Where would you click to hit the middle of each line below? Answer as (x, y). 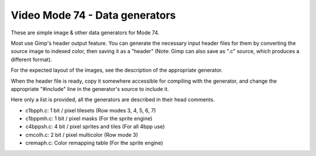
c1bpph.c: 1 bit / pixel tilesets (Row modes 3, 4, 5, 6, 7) (91, 110)
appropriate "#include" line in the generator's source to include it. (90, 89)
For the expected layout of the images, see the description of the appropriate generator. (117, 70)
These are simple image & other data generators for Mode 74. (85, 33)
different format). (32, 59)
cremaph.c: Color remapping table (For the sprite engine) (94, 143)
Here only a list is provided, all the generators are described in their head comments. (113, 100)
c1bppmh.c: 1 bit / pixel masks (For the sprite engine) (89, 119)
